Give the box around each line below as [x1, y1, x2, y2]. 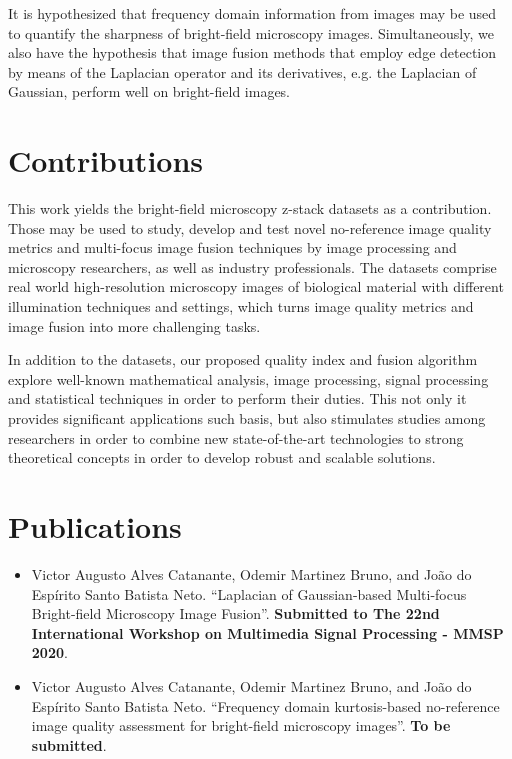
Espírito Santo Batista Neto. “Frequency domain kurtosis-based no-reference [31, 695, 500, 716]
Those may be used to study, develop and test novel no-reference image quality [8, 217, 492, 238]
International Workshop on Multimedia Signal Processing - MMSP [31, 622, 504, 643]
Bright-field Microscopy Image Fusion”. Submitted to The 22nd [31, 603, 440, 624]
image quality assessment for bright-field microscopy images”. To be [31, 715, 451, 736]
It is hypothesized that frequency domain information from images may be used [8, 3, 497, 23]
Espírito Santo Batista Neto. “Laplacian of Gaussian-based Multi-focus [31, 583, 467, 604]
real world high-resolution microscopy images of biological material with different [8, 276, 504, 297]
